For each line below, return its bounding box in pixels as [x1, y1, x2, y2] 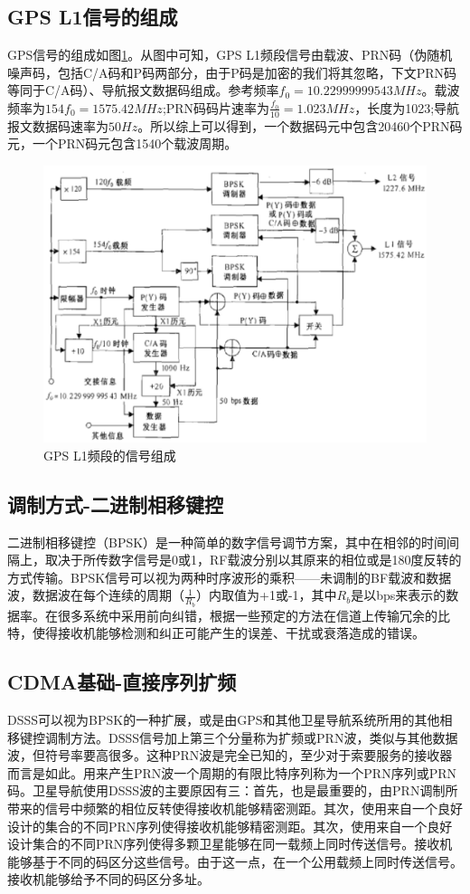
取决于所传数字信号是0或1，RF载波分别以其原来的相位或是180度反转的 [44, 550, 462, 569]
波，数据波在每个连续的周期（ [7, 585, 184, 604]
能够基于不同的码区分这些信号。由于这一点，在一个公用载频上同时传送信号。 [7, 851, 463, 870]
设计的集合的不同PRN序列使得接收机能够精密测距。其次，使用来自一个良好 [7, 816, 453, 835]
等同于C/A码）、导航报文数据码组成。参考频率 [7, 81, 279, 100]
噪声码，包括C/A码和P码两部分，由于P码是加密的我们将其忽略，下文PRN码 [7, 62, 457, 81]
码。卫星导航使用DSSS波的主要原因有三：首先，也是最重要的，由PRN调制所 [7, 781, 458, 800]
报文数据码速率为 [7, 116, 108, 135]
